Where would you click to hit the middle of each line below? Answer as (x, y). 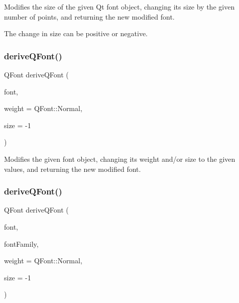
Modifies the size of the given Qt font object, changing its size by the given (119, 7)
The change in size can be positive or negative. (76, 33)
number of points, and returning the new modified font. (89, 16)
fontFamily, (21, 243)
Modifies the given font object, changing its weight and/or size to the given (120, 159)
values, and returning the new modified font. (73, 169)
